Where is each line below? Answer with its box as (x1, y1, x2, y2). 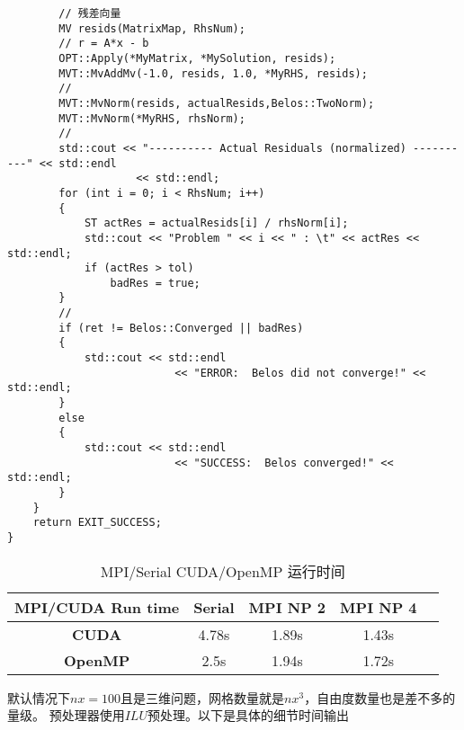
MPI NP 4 (340, 596, 417, 618)
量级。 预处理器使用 (7, 706, 125, 725)
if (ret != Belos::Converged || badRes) (58, 321, 304, 334)
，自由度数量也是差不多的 (304, 688, 456, 707)
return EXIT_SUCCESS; (32, 516, 162, 530)
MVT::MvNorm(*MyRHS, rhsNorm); (58, 111, 245, 125)
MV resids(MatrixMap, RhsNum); (58, 22, 245, 35)
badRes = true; (110, 276, 201, 289)
